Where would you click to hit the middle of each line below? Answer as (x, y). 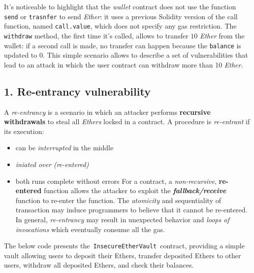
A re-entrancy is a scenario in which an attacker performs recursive (107, 112)
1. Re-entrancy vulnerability (77, 91)
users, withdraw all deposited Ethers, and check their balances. (99, 265)
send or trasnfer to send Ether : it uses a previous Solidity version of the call (121, 16)
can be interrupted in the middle (64, 148)
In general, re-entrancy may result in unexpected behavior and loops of (122, 219)
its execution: (24, 131)
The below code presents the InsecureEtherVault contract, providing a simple (124, 246)
